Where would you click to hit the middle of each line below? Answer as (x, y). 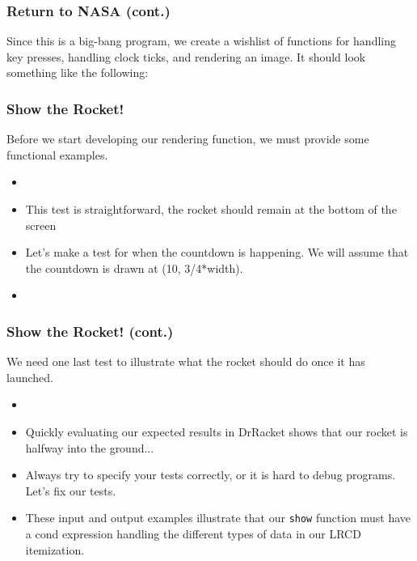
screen (41, 225)
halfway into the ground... (90, 447)
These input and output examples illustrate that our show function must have (218, 518)
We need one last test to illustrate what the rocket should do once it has (186, 361)
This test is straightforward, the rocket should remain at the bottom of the (211, 209)
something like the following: (78, 72)
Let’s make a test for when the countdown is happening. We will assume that (217, 252)
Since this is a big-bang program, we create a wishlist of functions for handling (202, 41)
